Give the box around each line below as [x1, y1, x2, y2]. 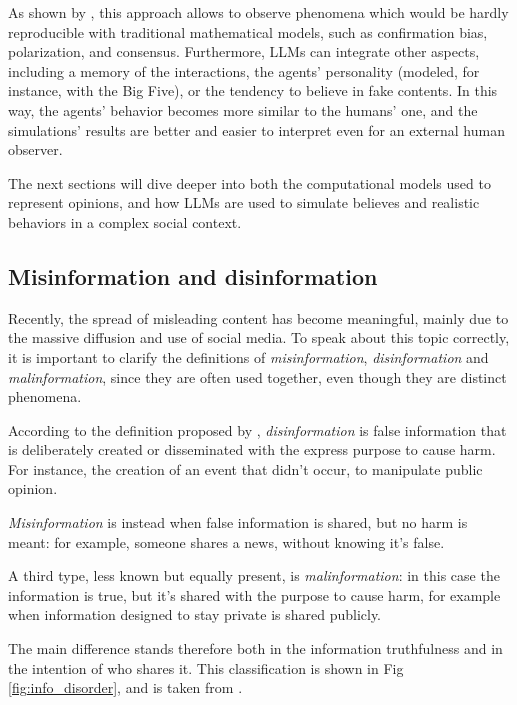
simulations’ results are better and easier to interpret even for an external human [8, 119, 505, 140]
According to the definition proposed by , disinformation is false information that [8, 419, 507, 440]
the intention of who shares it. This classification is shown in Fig [8, 657, 404, 678]
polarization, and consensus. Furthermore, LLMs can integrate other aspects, [8, 41, 480, 62]
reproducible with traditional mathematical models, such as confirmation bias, [8, 21, 488, 42]
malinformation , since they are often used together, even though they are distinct [8, 366, 507, 387]
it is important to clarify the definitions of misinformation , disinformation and [8, 346, 489, 367]
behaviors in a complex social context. [8, 211, 242, 232]
